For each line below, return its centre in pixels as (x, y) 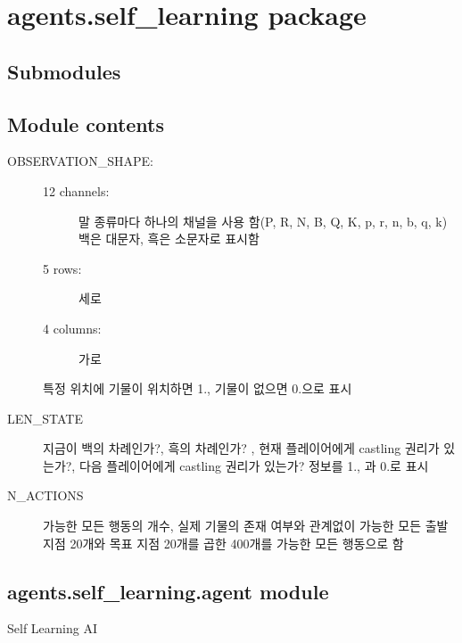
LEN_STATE (45, 418)
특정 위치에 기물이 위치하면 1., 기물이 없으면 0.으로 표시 (198, 388)
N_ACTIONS (45, 495)
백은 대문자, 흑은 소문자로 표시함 (169, 239)
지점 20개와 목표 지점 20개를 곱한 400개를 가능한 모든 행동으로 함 (223, 543)
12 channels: (76, 190)
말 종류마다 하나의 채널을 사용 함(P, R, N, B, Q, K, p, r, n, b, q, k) (263, 221)
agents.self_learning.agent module (168, 591)
